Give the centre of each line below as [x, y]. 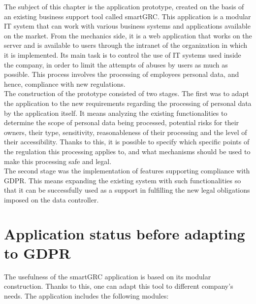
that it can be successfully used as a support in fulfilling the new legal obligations [127, 190]
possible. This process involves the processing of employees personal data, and [122, 74]
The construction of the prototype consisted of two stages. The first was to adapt [127, 93]
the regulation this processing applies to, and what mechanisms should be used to [127, 151]
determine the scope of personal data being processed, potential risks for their [122, 122]
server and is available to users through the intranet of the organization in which [126, 45]
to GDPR [37, 253]
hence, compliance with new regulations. [65, 84]
